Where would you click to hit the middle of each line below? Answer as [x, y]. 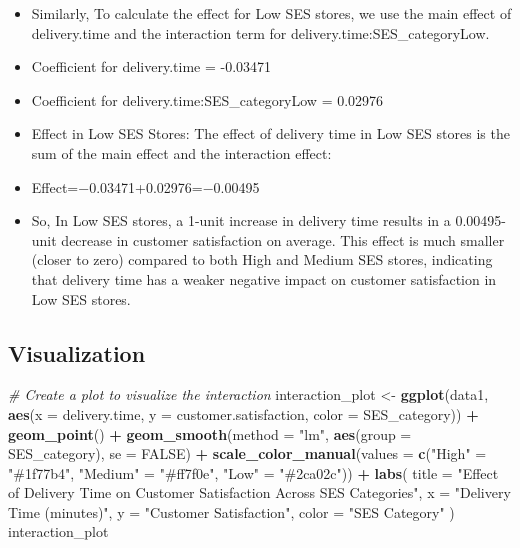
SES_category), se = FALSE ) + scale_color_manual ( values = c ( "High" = [247, 453]
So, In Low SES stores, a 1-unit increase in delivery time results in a [241, 220]
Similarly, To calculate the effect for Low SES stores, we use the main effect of [271, 13]
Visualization [77, 352]
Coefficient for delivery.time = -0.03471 [151, 66]
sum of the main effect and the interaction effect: [181, 152]
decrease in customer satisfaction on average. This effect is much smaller [283, 239]
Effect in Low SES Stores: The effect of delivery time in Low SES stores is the [270, 133]
